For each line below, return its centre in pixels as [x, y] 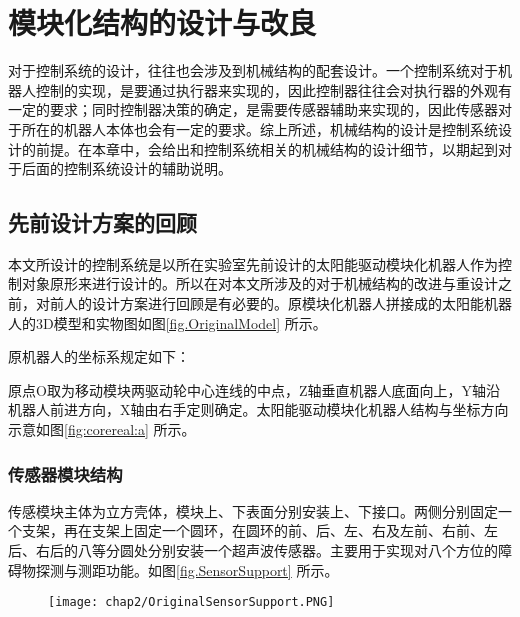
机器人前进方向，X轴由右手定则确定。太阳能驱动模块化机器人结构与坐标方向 [258, 409]
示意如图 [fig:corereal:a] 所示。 [102, 429]
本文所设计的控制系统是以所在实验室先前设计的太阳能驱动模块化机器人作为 [253, 263]
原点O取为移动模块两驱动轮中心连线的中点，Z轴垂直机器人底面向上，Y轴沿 [254, 389]
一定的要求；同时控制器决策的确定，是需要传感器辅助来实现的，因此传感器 [253, 109]
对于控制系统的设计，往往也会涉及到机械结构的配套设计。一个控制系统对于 [253, 70]
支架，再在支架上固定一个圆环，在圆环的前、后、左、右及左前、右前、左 [259, 530]
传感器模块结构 [65, 473]
